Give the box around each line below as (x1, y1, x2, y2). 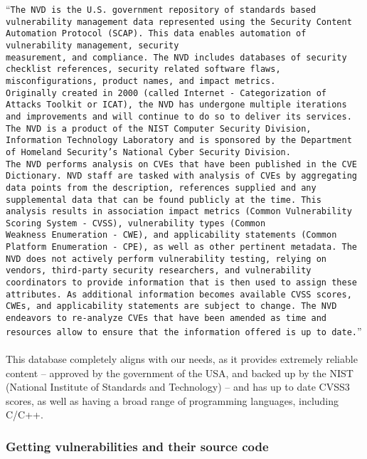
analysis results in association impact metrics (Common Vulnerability (6, 206, 352, 217)
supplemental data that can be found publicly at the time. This (6, 194, 321, 205)
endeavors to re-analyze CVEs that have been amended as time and (6, 313, 327, 324)
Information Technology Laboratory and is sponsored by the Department (6, 135, 352, 146)
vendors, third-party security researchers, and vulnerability (6, 265, 312, 276)
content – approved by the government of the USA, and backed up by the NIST (6, 365, 353, 380)
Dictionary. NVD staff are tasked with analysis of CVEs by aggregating (6, 171, 357, 181)
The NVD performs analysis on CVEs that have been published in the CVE (6, 159, 357, 169)
